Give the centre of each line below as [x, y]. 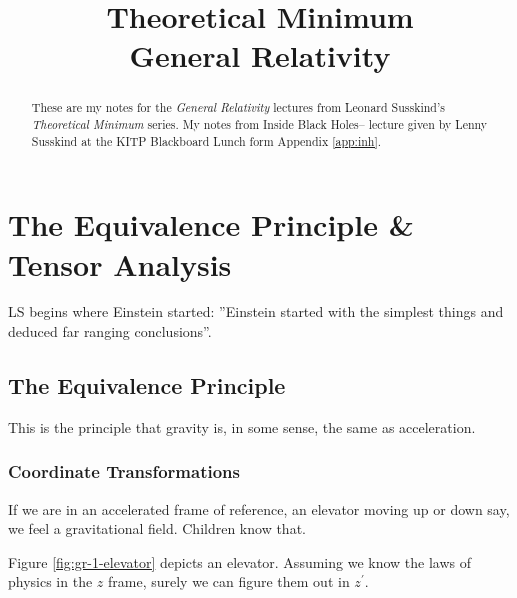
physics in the [50, 581]
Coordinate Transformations [124, 471]
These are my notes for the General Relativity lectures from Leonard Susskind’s [238, 107]
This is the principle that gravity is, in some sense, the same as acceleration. [242, 426]
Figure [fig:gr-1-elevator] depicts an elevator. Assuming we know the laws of [240, 561]
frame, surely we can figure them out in [229, 581]
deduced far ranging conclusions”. [110, 331]
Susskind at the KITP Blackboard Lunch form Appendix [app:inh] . [206, 140]
